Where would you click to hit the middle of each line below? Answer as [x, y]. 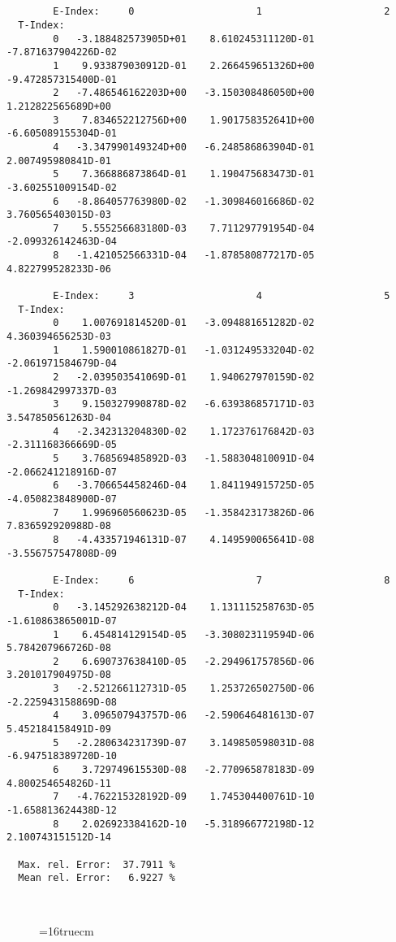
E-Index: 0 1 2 [222, 12]
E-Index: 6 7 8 [222, 580]
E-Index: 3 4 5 [222, 296]
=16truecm [67, 931]
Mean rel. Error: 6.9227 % [97, 878]
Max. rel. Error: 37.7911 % [97, 864]
